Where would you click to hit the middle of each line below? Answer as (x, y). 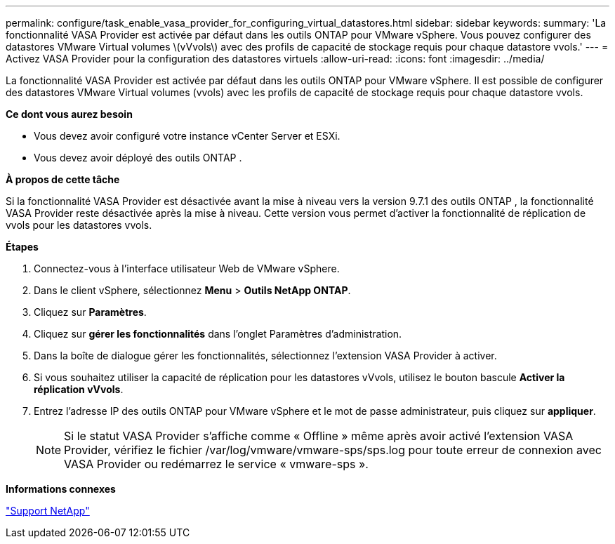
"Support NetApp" (48, 511)
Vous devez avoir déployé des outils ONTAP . (138, 158)
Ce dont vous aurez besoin (69, 114)
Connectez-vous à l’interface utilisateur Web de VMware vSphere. (187, 268)
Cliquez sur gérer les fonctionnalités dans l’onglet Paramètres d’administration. (218, 334)
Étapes (22, 247)
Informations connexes (61, 489)
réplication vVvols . (79, 389)
